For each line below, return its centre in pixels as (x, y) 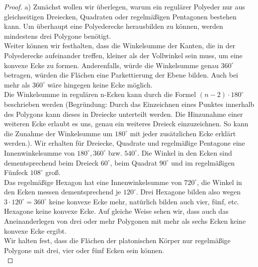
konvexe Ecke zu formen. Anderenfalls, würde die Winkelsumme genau (111, 65)
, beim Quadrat (134, 162)
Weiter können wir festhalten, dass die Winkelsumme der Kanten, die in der (120, 45)
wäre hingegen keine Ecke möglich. (100, 84)
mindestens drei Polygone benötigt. (58, 36)
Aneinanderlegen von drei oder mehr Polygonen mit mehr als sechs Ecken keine (125, 221)
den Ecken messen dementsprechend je (63, 192)
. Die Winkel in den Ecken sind (185, 152)
